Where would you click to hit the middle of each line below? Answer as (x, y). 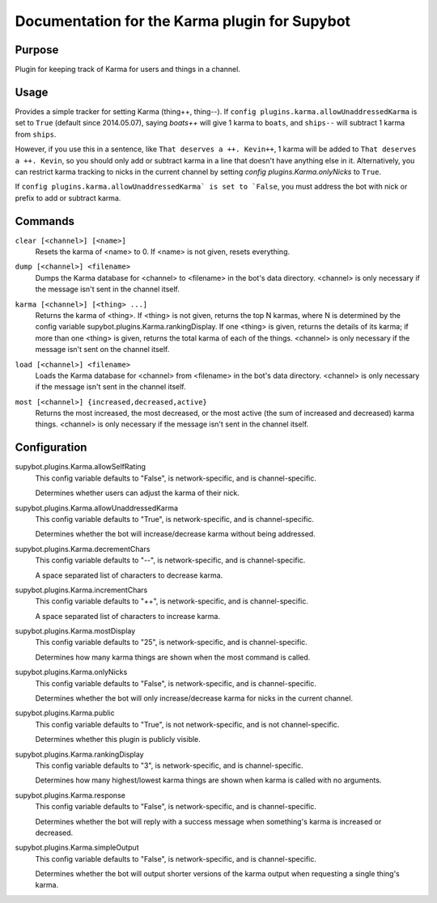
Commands (45, 221)
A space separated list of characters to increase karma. (128, 616)
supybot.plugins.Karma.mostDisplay (75, 631)
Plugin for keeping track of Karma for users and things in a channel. (127, 70)
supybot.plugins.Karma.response (70, 795)
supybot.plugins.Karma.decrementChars (83, 549)
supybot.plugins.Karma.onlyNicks (71, 672)
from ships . (36, 134)
